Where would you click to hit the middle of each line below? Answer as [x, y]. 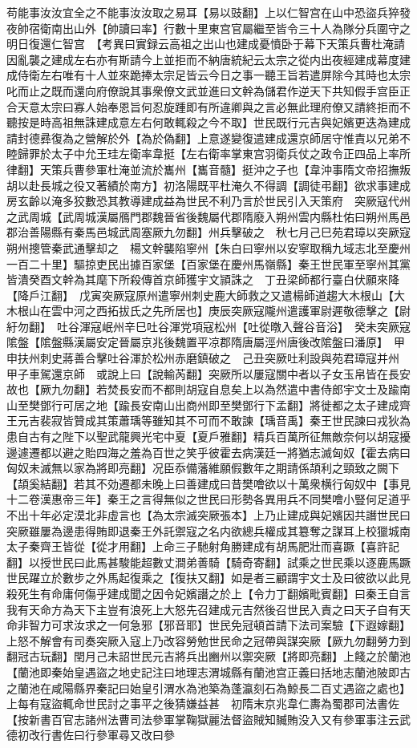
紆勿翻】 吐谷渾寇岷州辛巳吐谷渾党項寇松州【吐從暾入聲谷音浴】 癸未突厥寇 [208, 326]
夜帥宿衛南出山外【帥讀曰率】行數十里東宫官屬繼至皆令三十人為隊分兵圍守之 [208, 28]
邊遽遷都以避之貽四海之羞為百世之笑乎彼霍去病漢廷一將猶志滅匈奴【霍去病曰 [208, 452]
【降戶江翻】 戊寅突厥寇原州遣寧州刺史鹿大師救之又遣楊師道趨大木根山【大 [206, 295]
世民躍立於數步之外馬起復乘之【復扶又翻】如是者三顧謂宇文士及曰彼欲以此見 [208, 578]
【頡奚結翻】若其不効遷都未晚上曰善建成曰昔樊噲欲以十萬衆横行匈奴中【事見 [208, 483]
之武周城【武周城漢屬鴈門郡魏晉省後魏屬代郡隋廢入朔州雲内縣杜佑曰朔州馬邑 [208, 216]
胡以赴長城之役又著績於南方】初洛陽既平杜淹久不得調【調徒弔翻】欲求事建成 [208, 185]
